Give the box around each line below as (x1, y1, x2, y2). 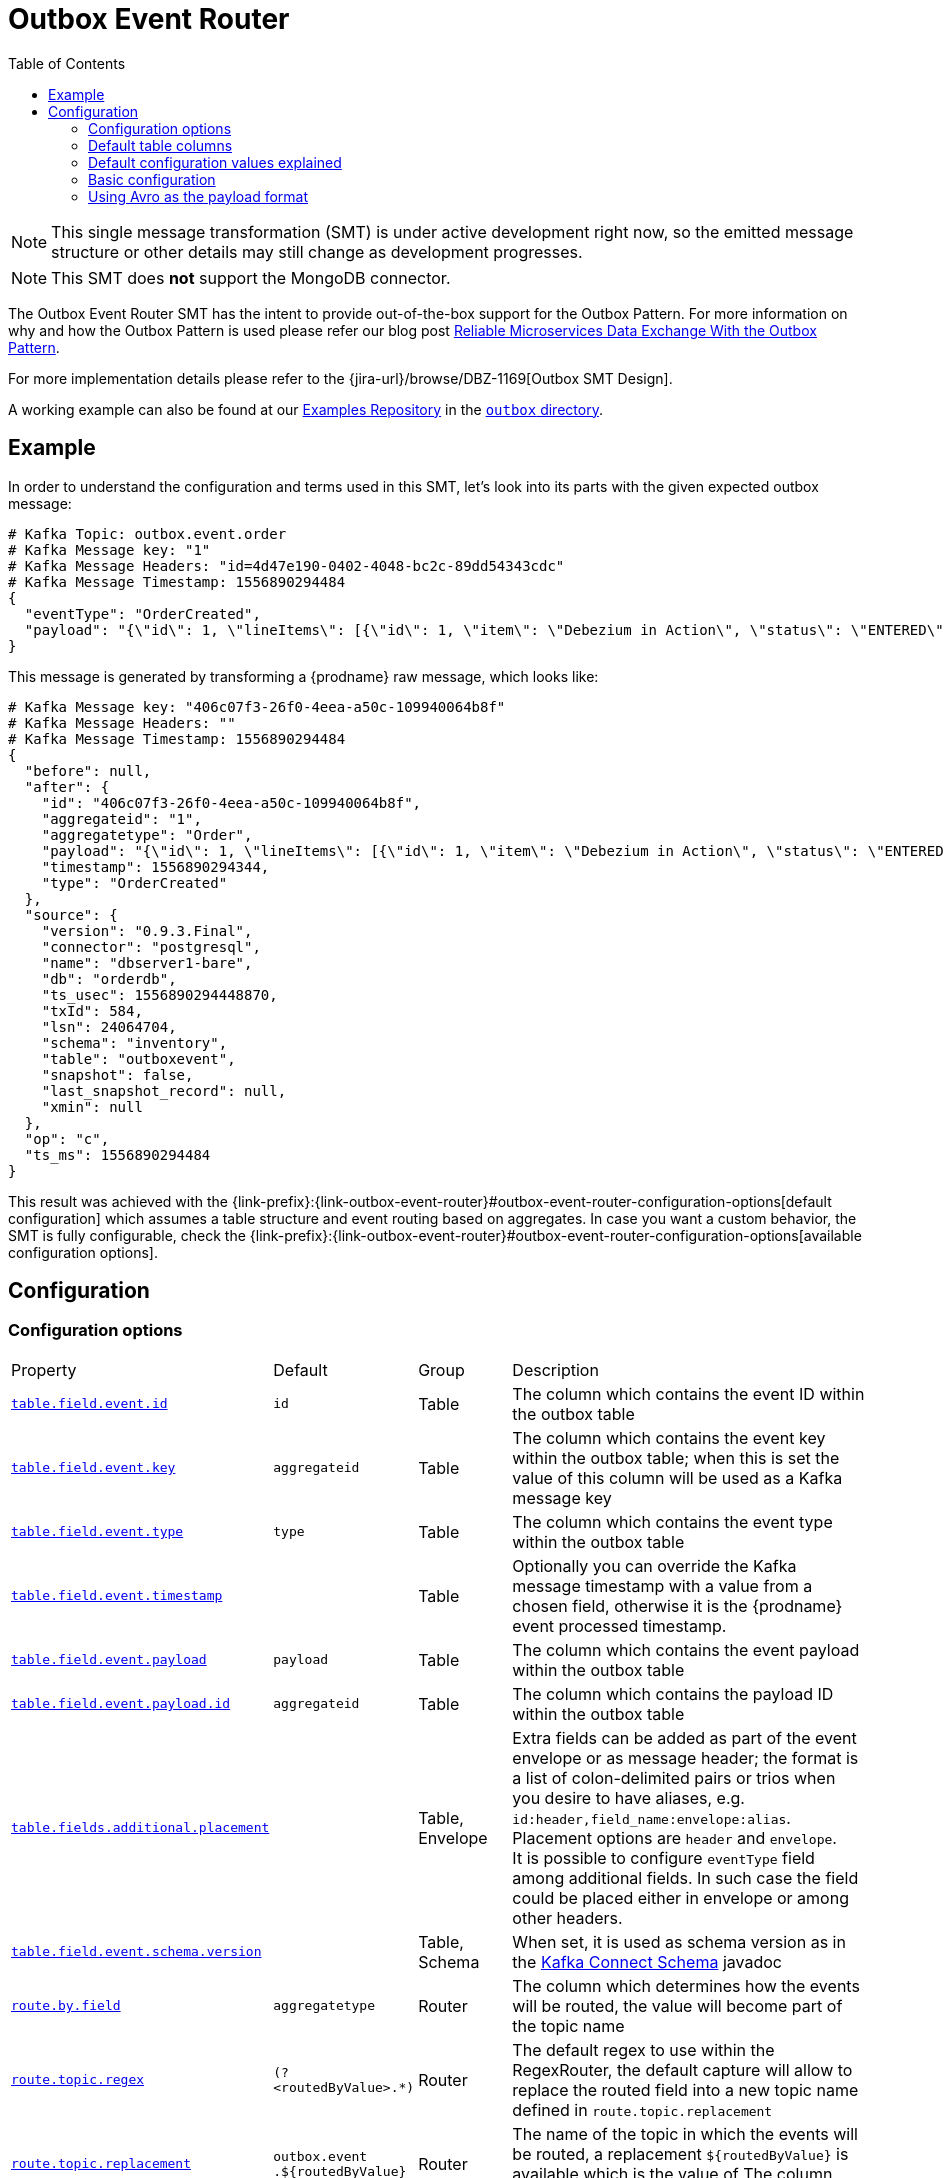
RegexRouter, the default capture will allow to (512, 2059, 853, 2080)
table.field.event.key (11, 1460, 176, 1476)
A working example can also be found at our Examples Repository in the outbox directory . (8, 400, 603, 418)
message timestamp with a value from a (512, 1575, 813, 1596)
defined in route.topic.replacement (512, 2099, 773, 2120)
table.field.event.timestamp (11, 1588, 223, 1604)
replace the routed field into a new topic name (512, 2079, 859, 2100)
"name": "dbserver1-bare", (41, 954, 253, 971)
